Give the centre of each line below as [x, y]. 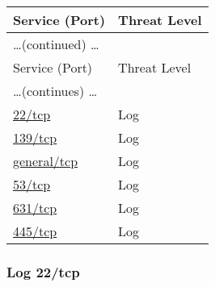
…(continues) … [55, 91]
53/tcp [32, 184]
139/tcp [35, 137]
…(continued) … [56, 44]
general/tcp [46, 161]
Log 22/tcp [43, 271]
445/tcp [35, 231]
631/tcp [35, 208]
